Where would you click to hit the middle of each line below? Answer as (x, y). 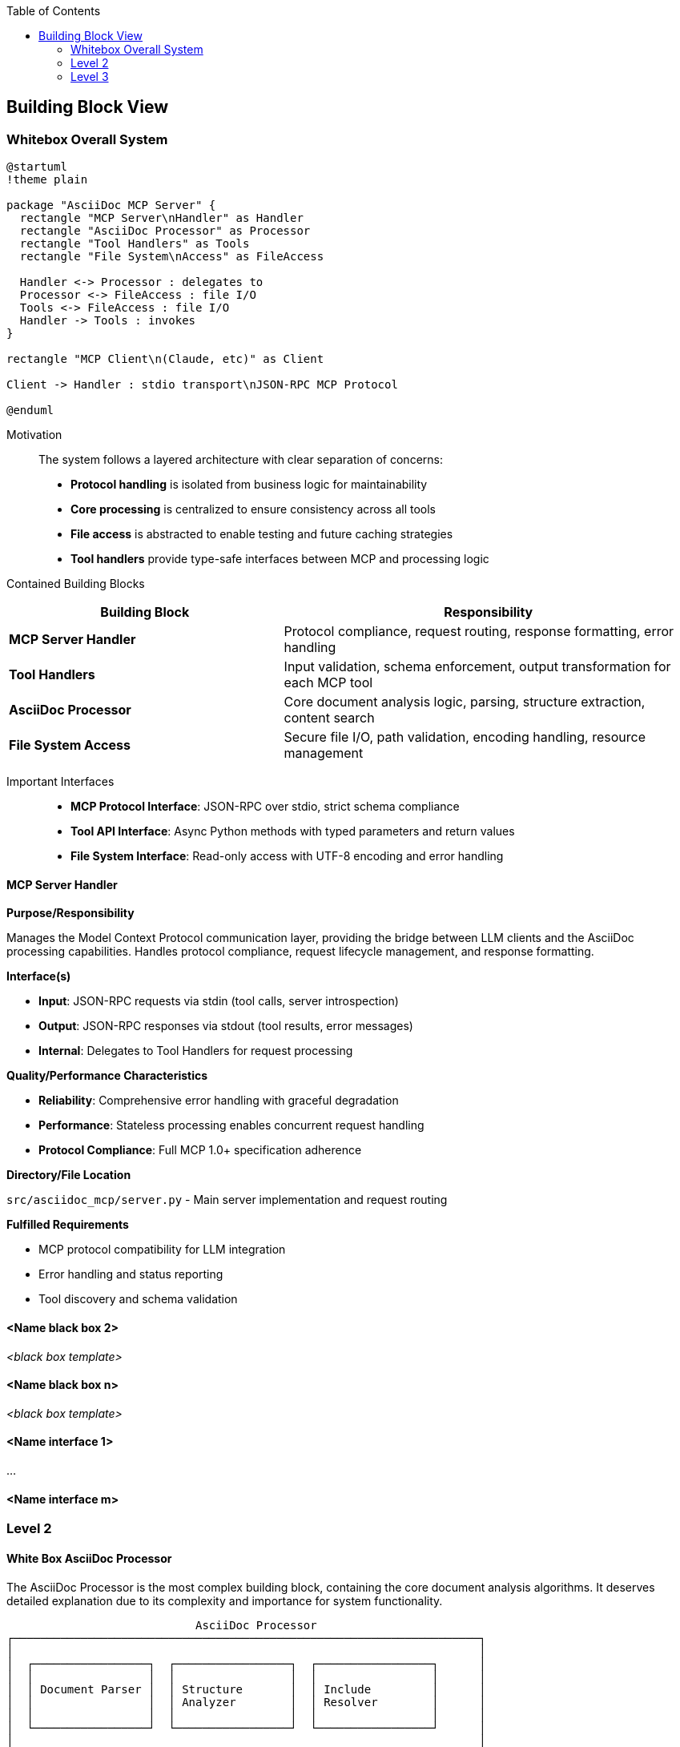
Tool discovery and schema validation (138, 1299)
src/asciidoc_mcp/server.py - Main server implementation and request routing (227, 1200)
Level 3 (90, 76)
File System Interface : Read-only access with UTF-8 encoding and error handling (287, 856)
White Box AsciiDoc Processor (89, 1558)
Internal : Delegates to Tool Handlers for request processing (196, 1051)
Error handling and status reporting (131, 1274)
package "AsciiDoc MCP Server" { (111, 205)
